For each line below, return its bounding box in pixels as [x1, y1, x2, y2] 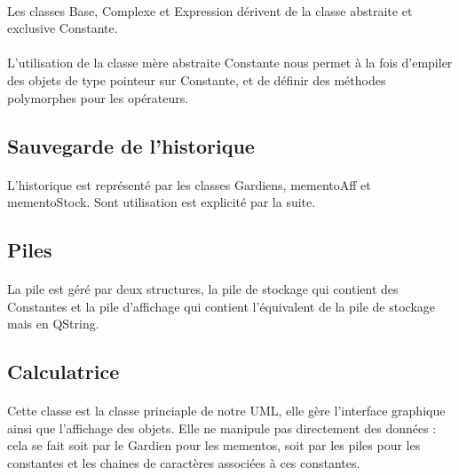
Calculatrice [7, 358, 120, 385]
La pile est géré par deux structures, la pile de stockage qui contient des [7, 280, 399, 298]
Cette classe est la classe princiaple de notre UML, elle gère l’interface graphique [7, 401, 446, 420]
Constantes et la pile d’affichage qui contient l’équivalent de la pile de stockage [7, 297, 436, 315]
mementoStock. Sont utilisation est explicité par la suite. [7, 193, 316, 211]
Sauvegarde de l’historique [7, 131, 255, 159]
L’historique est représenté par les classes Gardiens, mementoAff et [7, 175, 371, 194]
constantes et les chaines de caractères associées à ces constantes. [7, 454, 360, 472]
